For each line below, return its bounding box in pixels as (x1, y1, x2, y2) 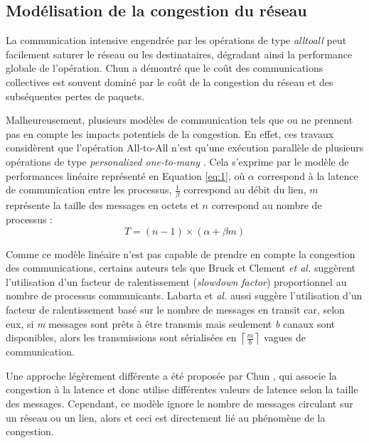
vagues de (264, 330, 306, 345)
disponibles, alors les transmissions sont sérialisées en (6, 330, 237, 345)
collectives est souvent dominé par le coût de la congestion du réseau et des (6, 74, 333, 89)
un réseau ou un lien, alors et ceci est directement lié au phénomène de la (6, 410, 326, 425)
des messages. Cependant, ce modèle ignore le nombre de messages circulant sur (6, 395, 353, 410)
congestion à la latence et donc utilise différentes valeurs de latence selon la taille (6, 382, 358, 397)
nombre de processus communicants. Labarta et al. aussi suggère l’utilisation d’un (6, 288, 363, 303)
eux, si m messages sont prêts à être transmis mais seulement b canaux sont (6, 316, 336, 331)
